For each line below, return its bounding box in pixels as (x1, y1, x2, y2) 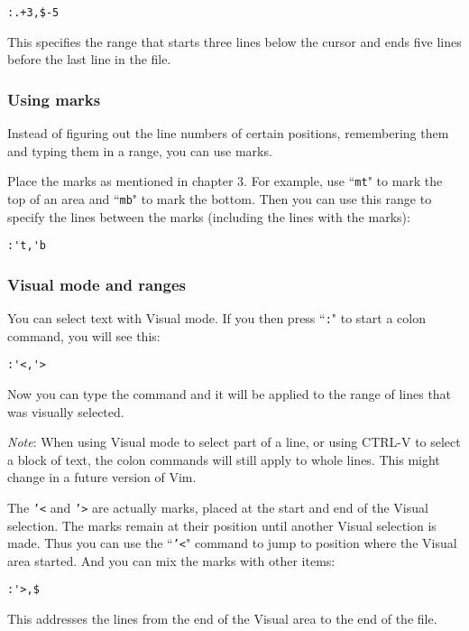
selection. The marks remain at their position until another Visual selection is (7, 515, 437, 534)
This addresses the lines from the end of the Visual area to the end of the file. (7, 609, 437, 628)
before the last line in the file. (7, 50, 171, 69)
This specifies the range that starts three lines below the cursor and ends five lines (7, 32, 462, 51)
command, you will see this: (7, 326, 161, 345)
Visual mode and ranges (7, 273, 187, 295)
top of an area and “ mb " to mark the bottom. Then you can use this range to (7, 189, 432, 208)
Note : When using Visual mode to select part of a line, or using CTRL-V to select (7, 432, 461, 451)
